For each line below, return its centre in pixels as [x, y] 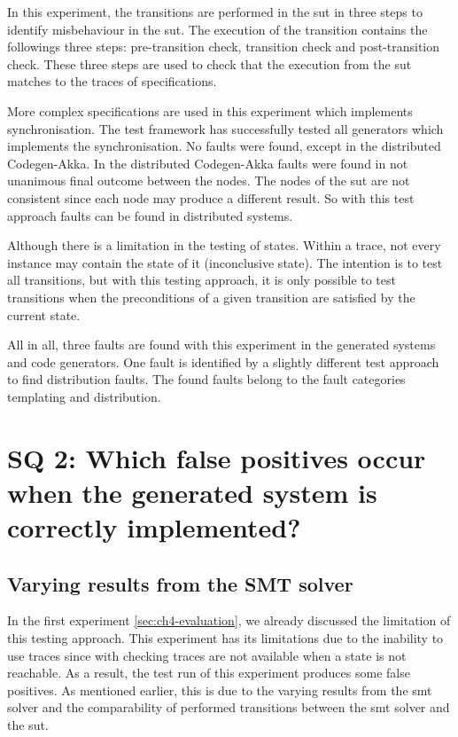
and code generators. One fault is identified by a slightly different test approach [223, 361]
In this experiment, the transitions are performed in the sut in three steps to [215, 12]
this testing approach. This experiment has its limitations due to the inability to [225, 638]
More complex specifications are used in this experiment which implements [210, 110]
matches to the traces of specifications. [112, 81]
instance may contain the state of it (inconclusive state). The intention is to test [225, 262]
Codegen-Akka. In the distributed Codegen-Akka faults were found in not [208, 163]
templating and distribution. [84, 396]
